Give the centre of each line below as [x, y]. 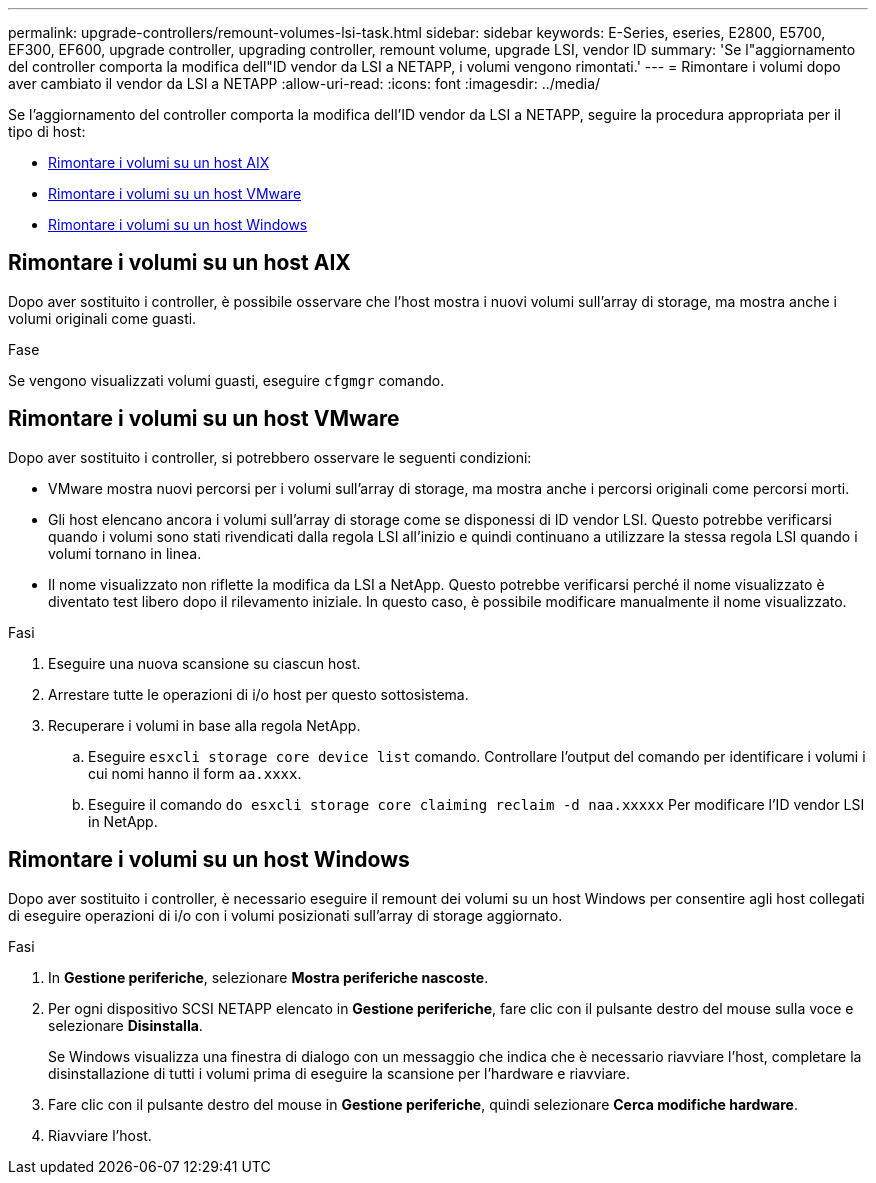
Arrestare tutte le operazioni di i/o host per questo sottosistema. [258, 694]
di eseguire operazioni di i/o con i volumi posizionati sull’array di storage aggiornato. [285, 915]
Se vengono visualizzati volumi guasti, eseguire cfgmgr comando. [226, 380]
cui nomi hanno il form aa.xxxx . [195, 773]
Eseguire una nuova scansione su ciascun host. [204, 663]
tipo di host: [47, 131]
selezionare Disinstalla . [125, 1025]
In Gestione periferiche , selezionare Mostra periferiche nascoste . [268, 977]
